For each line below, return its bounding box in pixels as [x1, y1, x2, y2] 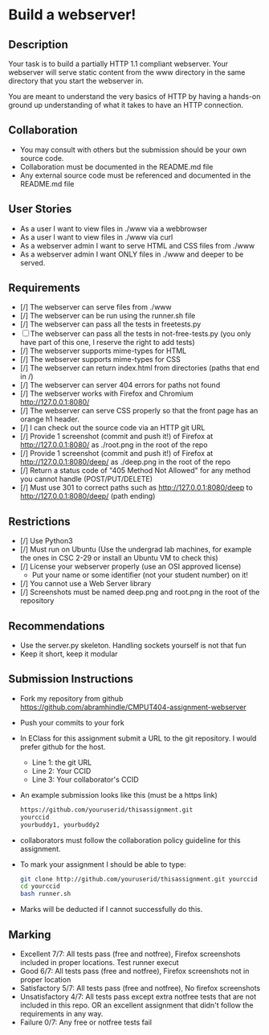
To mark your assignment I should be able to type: [19, 859, 186, 869]
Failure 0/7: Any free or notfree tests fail [19, 1017, 153, 1027]
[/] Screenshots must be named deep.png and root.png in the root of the [19, 587, 260, 597]
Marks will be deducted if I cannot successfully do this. [19, 905, 203, 914]
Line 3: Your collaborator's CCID [31, 774, 139, 784]
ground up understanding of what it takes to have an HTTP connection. [8, 101, 243, 109]
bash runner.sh [19, 890, 71, 898]
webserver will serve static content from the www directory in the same [8, 68, 246, 77]
